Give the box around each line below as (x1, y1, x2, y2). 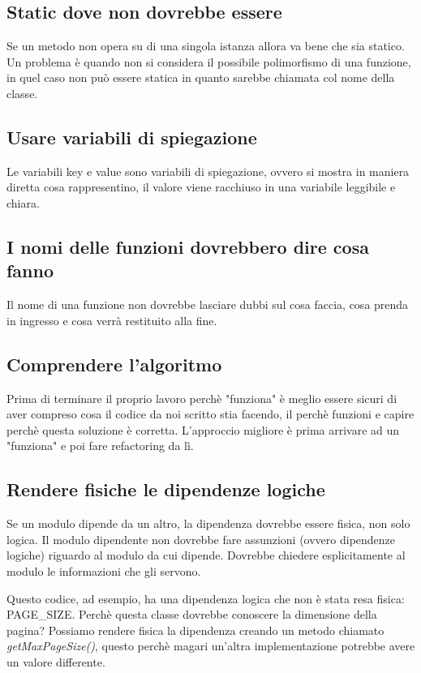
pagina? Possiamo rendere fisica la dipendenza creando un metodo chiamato (6, 621, 384, 638)
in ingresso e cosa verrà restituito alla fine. (6, 311, 217, 328)
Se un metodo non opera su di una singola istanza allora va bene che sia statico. (6, 37, 405, 54)
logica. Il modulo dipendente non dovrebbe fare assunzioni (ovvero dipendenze (6, 530, 396, 547)
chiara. (6, 194, 40, 211)
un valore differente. (6, 653, 105, 670)
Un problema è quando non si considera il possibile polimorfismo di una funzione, (6, 53, 411, 70)
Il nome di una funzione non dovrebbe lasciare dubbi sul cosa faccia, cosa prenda (6, 296, 409, 313)
